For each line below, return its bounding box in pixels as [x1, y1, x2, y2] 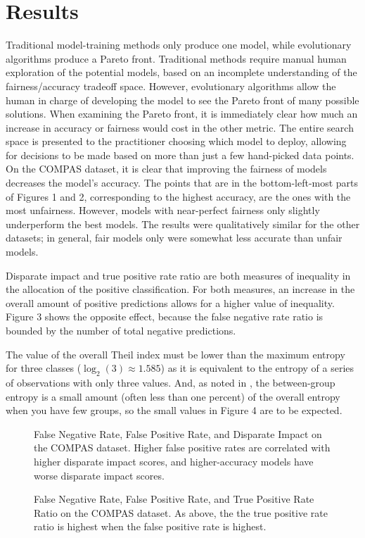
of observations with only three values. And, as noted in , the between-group [6, 375, 335, 389]
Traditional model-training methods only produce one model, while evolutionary [6, 37, 352, 52]
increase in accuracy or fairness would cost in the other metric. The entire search [6, 120, 354, 134]
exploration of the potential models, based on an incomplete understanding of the [6, 65, 357, 80]
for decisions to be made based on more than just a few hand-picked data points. [6, 147, 354, 162]
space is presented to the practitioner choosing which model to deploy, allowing [6, 134, 347, 149]
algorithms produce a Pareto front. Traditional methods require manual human [6, 51, 347, 65]
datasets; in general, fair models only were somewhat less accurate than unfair [6, 230, 342, 245]
